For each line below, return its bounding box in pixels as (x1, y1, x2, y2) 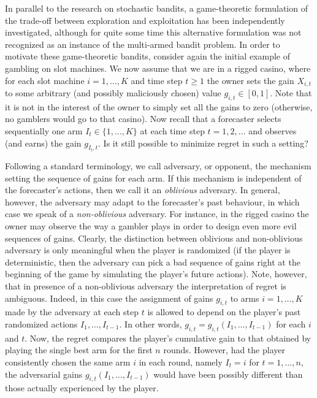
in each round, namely (139, 355, 223, 368)
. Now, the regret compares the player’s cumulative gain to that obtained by (25, 331, 311, 344)
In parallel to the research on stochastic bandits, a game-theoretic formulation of (5, 2, 308, 14)
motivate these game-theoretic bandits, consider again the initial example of (5, 50, 291, 63)
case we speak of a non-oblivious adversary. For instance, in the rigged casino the (5, 207, 309, 220)
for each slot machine (5, 74, 85, 86)
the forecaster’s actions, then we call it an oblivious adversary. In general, (5, 183, 280, 196)
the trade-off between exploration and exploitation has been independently (5, 13, 285, 26)
